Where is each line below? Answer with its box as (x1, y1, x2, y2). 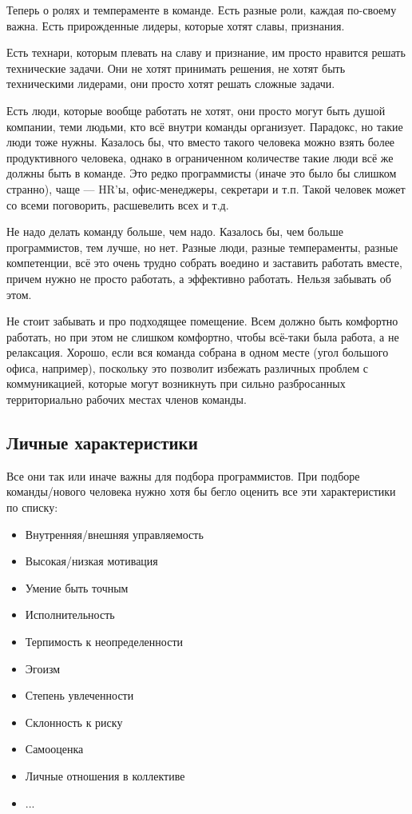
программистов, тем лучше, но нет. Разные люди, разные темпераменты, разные (6, 238, 398, 255)
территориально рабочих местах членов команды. (6, 391, 247, 408)
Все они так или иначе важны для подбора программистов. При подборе (6, 467, 360, 484)
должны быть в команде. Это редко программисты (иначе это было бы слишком (6, 165, 397, 182)
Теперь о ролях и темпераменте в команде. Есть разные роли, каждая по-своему (6, 2, 397, 18)
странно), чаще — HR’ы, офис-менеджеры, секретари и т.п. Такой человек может (6, 180, 406, 197)
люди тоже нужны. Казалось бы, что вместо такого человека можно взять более (6, 134, 395, 150)
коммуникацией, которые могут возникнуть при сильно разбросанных (6, 375, 346, 392)
